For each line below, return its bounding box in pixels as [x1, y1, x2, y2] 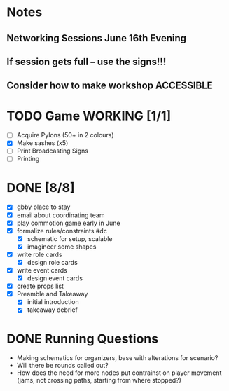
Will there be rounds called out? [16, 362, 109, 370]
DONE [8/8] [6, 179, 75, 195]
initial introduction [27, 298, 79, 306]
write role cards [16, 250, 62, 259]
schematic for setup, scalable [27, 234, 113, 242]
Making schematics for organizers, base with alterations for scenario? [16, 354, 218, 362]
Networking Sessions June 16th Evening [6, 32, 187, 44]
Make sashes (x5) [16, 139, 69, 147]
